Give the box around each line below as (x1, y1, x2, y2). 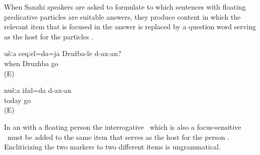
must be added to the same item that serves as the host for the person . (7, 131, 230, 142)
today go (4, 94, 31, 105)
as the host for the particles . (4, 31, 94, 41)
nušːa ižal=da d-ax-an (4, 85, 72, 95)
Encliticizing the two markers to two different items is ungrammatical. (4, 141, 221, 152)
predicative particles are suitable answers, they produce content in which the (4, 11, 241, 22)
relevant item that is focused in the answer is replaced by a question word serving (4, 21, 256, 32)
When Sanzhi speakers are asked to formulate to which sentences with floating (4, 2, 246, 12)
